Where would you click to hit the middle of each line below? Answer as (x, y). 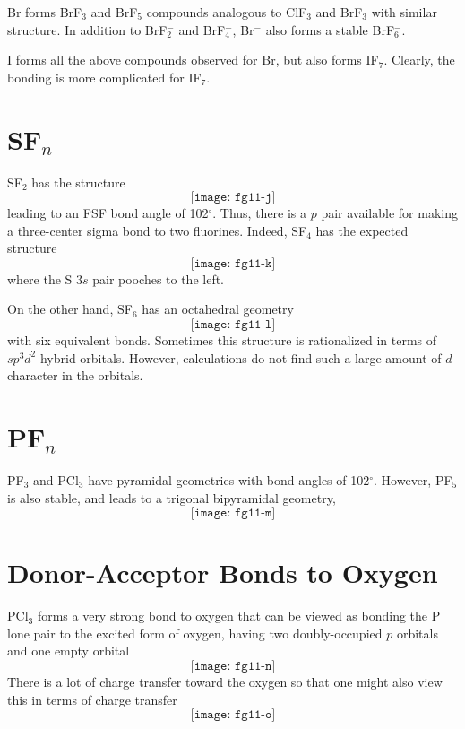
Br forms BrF (45, 12)
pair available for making (389, 213)
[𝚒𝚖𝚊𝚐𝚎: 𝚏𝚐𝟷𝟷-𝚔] (233, 263)
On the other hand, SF (70, 309)
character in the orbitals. (75, 375)
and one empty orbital (69, 651)
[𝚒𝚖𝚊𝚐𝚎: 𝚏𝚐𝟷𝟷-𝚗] (233, 667)
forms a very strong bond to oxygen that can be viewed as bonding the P (239, 616)
